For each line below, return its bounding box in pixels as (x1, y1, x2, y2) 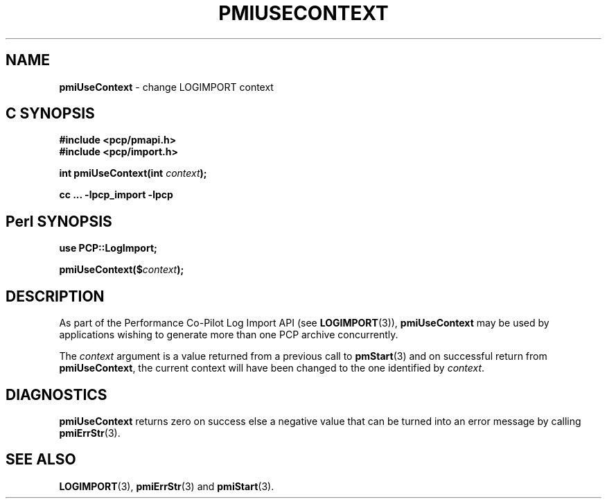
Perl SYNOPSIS (6, 212, 112, 230)
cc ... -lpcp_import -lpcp (59, 189, 173, 201)
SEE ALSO (6, 451, 76, 469)
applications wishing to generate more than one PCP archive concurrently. (59, 329, 398, 341)
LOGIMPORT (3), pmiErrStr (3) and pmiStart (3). (59, 480, 274, 492)
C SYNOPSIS (6, 105, 95, 123)
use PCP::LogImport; (59, 242, 157, 254)
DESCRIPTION (6, 287, 105, 305)
